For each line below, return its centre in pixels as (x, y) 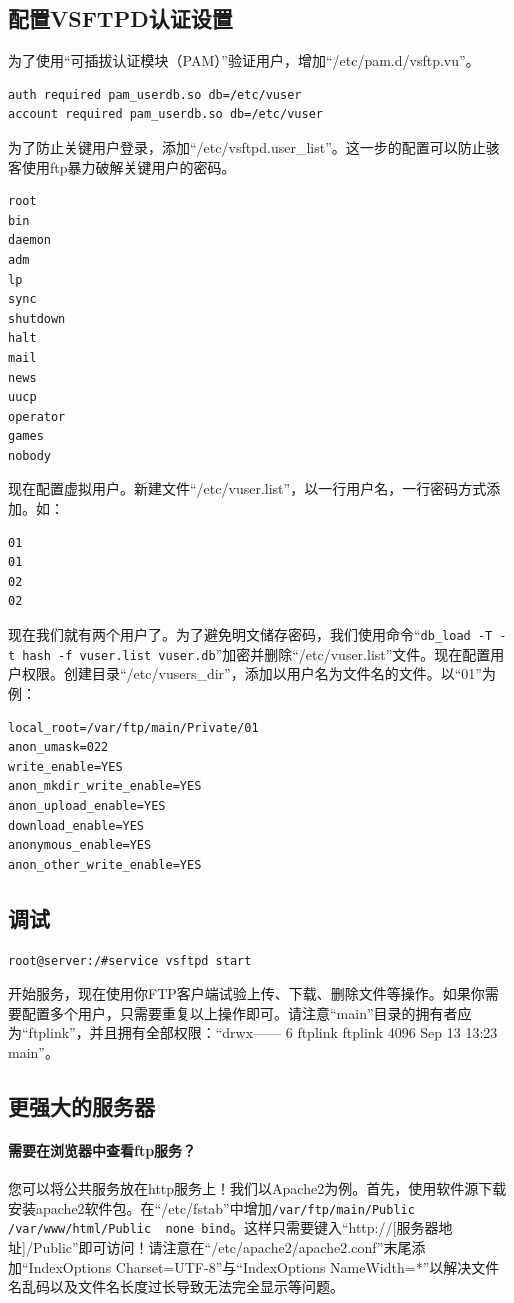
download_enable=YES (76, 825)
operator (37, 416)
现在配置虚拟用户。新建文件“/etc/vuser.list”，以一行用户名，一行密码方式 (247, 488)
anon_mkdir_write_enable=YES (105, 786)
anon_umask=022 (58, 747)
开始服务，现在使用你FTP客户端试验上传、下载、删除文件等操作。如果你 (246, 993)
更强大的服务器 (81, 1105)
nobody (29, 455)
